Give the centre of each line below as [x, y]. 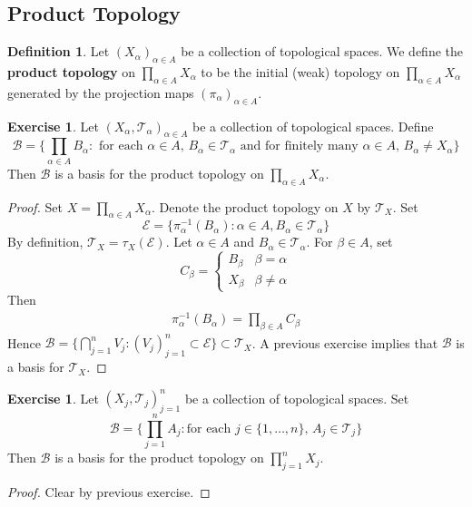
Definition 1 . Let [59, 51]
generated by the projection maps [101, 92]
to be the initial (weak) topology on [300, 72]
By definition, [45, 242]
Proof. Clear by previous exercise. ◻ [109, 492]
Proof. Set [35, 206]
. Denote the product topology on [245, 206]
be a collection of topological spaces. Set [297, 398]
